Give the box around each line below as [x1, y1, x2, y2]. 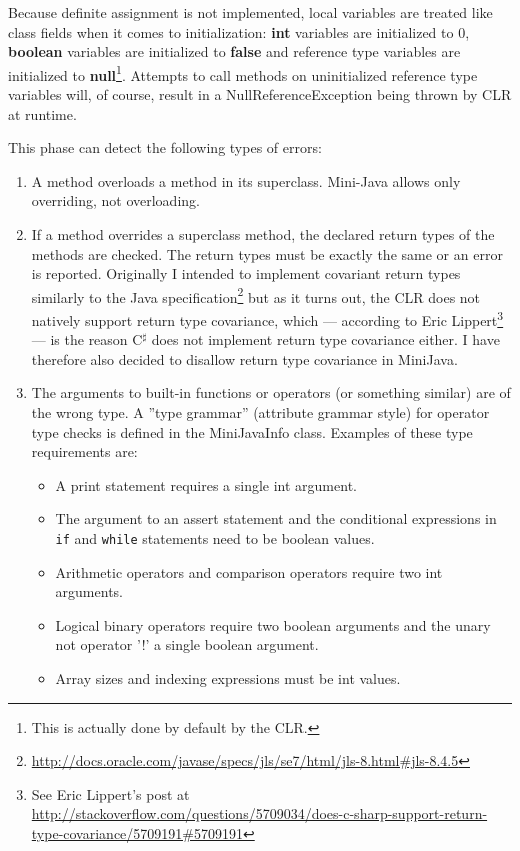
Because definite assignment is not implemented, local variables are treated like [8, 2, 493, 22]
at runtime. [8, 103, 77, 124]
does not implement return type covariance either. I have [151, 329, 500, 350]
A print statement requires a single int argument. [55, 474, 357, 495]
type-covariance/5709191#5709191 [31, 823, 243, 844]
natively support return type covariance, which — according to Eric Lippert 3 [31, 307, 504, 330]
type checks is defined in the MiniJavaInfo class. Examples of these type [31, 421, 473, 442]
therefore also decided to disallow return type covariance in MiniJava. [31, 348, 458, 369]
